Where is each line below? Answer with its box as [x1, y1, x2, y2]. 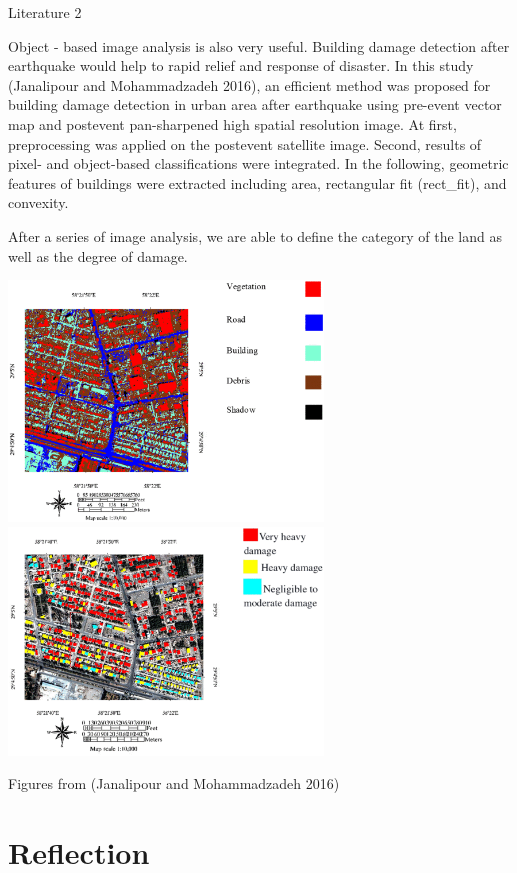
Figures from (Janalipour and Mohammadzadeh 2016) [8, 773, 340, 794]
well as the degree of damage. [8, 245, 188, 266]
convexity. [8, 192, 69, 213]
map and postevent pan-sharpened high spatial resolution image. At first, [8, 113, 457, 134]
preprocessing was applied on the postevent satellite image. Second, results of [8, 133, 482, 154]
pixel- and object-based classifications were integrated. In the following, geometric [8, 153, 509, 174]
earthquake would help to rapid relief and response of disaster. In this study [8, 55, 474, 76]
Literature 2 [8, 2, 82, 22]
